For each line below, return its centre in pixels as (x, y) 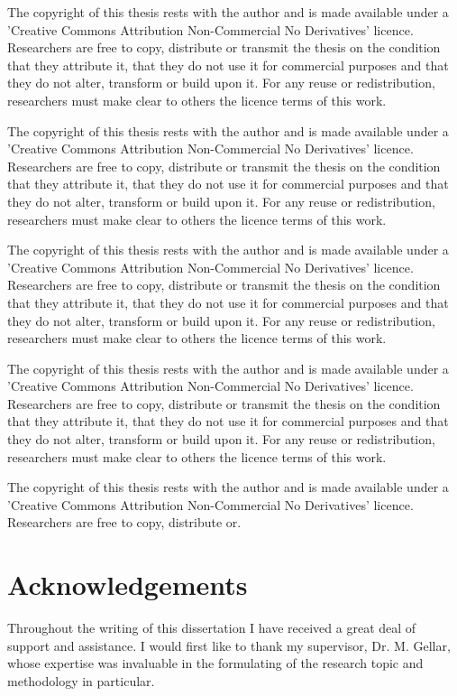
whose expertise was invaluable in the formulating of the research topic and (215, 663)
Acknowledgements (128, 585)
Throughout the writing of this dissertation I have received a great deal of (212, 628)
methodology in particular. (81, 680)
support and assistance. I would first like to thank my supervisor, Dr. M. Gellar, (229, 645)
